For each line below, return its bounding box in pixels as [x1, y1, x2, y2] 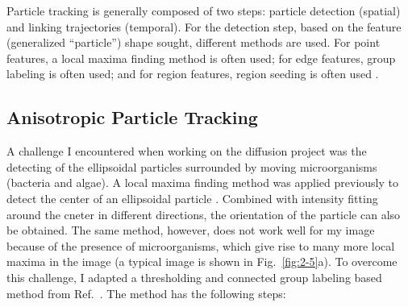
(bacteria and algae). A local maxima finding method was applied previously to [6, 174, 398, 191]
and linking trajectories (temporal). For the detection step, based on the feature [6, 18, 402, 35]
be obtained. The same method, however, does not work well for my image [6, 222, 375, 239]
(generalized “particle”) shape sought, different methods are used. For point [6, 34, 381, 51]
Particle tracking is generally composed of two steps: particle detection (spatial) [6, 2, 401, 19]
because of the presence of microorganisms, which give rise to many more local [6, 237, 395, 254]
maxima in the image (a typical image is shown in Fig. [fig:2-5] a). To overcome [6, 253, 398, 270]
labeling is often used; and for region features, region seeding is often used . [6, 65, 379, 82]
